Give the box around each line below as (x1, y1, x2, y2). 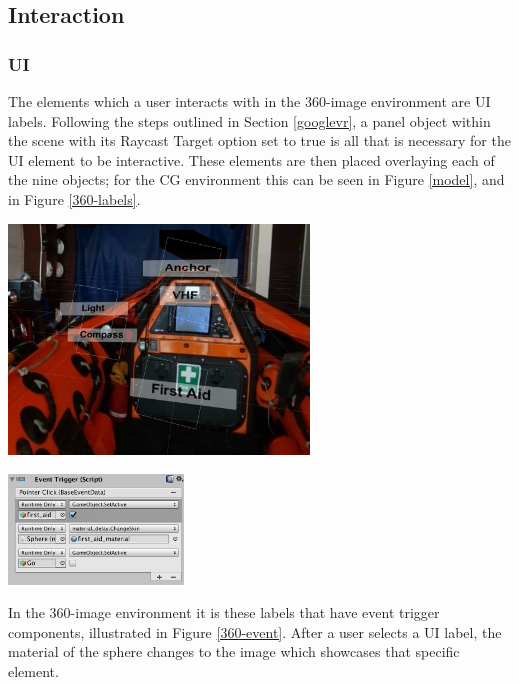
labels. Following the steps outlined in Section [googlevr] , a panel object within (8, 110, 491, 131)
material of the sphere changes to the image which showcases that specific (8, 641, 460, 662)
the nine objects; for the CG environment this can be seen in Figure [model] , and (8, 169, 505, 190)
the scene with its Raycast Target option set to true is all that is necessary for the (8, 130, 511, 151)
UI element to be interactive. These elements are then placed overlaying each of (8, 149, 495, 170)
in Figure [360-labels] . (8, 188, 141, 209)
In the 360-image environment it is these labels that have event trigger (8, 602, 440, 623)
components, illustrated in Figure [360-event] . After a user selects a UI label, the (8, 621, 502, 642)
